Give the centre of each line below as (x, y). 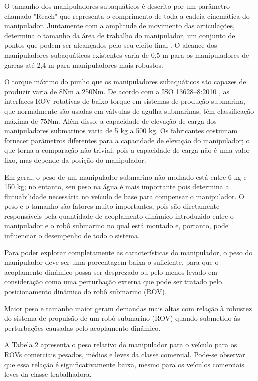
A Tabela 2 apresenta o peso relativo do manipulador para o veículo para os (121, 345)
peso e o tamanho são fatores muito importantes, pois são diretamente (112, 206)
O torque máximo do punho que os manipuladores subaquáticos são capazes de (125, 82)
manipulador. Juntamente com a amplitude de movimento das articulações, (119, 26)
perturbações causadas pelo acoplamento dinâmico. (82, 328)
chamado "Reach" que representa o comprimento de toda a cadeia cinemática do (127, 16)
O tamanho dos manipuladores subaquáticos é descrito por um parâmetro (117, 6)
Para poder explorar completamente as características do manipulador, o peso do (128, 252)
